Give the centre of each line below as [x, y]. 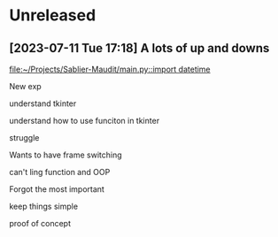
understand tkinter [43, 103]
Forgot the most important [57, 189]
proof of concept [40, 223]
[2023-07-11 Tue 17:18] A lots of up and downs [139, 48]
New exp [25, 86]
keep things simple [43, 206]
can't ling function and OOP [60, 172]
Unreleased [53, 15]
